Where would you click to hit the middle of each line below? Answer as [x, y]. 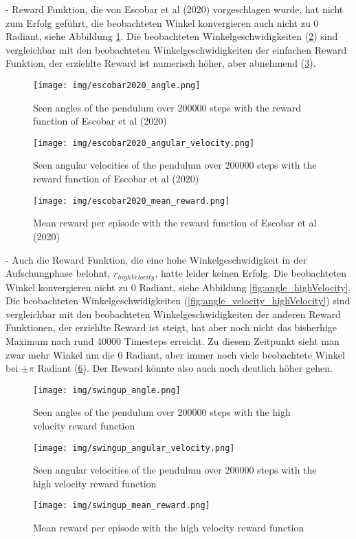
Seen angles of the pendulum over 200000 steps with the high [162, 412]
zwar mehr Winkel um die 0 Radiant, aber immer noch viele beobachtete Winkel [175, 354]
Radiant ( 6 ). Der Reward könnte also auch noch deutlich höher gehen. [185, 368]
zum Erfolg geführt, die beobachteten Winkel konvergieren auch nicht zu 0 [162, 22]
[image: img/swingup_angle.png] [107, 390]
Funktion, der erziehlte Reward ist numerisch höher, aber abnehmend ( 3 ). [161, 63]
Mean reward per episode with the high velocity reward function [169, 528]
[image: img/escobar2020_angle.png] [117, 85]
